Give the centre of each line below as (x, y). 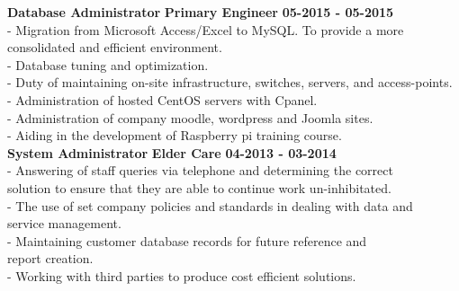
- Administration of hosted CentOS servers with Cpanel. (162, 99)
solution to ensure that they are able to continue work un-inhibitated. (199, 187)
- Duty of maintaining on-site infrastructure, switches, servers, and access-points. (230, 82)
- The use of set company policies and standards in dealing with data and (210, 205)
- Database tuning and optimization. (108, 64)
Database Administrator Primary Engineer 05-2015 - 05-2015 (201, 12)
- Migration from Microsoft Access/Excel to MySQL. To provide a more (206, 29)
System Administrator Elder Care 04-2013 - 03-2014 (172, 152)
